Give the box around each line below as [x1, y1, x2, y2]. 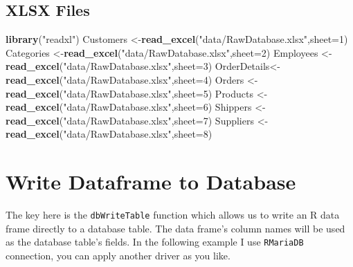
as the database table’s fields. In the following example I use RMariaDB [6, 234, 304, 249]
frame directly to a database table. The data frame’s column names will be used [6, 221, 345, 235]
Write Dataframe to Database [6, 167, 296, 196]
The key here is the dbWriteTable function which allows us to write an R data [6, 208, 340, 222]
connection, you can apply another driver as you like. [6, 248, 230, 262]
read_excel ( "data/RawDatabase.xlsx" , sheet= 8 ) [6, 127, 212, 141]
